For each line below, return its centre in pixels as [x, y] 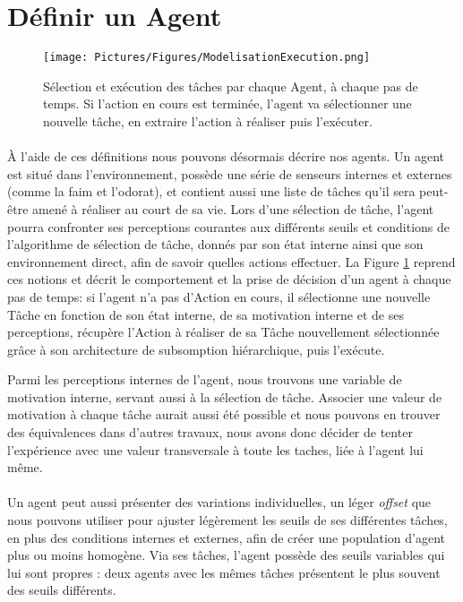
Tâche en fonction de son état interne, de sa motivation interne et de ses [206, 314]
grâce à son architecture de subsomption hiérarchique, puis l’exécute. [196, 349]
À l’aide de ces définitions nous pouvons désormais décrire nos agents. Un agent [226, 156]
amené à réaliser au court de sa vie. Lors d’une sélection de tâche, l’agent [233, 208]
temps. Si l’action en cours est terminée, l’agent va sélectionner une [227, 103]
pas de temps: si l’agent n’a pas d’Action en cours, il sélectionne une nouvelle [219, 296]
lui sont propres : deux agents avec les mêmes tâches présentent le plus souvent [224, 572]
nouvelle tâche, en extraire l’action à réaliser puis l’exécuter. [208, 120]
